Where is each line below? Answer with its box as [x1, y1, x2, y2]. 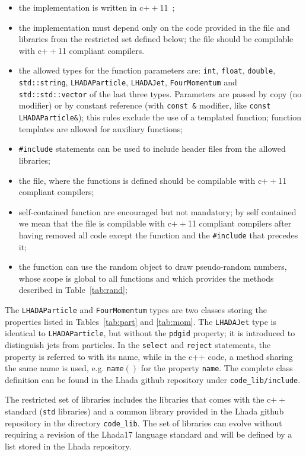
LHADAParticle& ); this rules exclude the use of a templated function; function [18, 111, 301, 123]
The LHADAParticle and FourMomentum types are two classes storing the [5, 303, 267, 315]
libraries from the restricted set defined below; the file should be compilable [18, 33, 294, 45]
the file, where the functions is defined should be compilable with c [18, 174, 262, 186]
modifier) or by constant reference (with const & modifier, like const [18, 99, 271, 111]
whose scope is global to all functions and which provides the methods [18, 272, 274, 284]
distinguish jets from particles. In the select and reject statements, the [5, 338, 271, 350]
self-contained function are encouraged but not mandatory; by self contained [18, 205, 297, 218]
